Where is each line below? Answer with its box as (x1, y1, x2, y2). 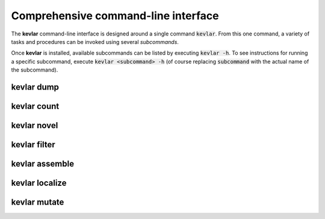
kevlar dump (11, 82, 60, 92)
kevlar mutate (11, 197, 64, 208)
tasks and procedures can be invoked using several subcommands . (11, 38, 179, 45)
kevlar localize (11, 178, 67, 188)
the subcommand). (11, 66, 58, 73)
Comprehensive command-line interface (11, 9, 219, 22)
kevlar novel (11, 120, 58, 131)
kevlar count (11, 101, 60, 111)
